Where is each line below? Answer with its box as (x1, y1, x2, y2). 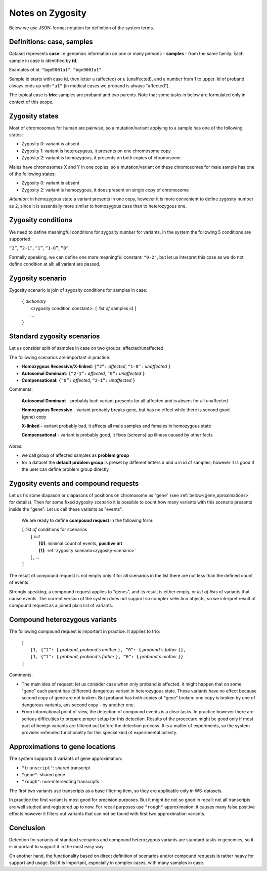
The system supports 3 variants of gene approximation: (9, 755, 122, 761)
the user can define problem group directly (21, 466, 109, 472)
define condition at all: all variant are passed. (9, 261, 101, 267)
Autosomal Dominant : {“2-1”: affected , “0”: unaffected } (21, 370, 145, 376)
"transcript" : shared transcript (21, 764, 90, 771)
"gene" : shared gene (21, 771, 65, 777)
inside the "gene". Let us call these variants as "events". (9, 506, 123, 512)
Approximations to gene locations (9, 743, 116, 751)
